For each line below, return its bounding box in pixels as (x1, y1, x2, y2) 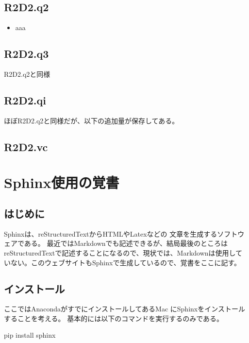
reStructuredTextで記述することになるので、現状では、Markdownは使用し (4, 247, 236, 257)
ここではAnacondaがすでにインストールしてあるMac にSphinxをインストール (4, 304, 245, 314)
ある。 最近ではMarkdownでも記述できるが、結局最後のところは (24, 238, 228, 248)
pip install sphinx (4, 329, 56, 340)
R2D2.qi (4, 92, 46, 107)
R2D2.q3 (4, 46, 49, 61)
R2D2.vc (4, 139, 48, 154)
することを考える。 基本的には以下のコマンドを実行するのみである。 (4, 313, 224, 323)
